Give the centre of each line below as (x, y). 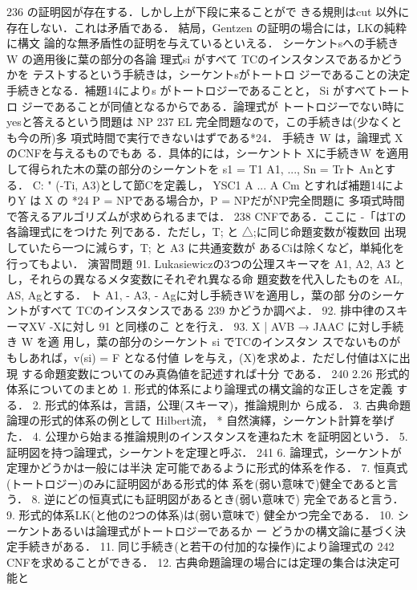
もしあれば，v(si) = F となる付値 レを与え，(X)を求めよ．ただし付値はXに (203, 358)
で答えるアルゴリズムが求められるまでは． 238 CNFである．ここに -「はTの (206, 216)
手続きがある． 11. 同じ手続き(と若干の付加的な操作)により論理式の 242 (206, 546)
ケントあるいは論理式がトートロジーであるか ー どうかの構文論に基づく (206, 530)
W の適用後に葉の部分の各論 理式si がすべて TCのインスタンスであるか (194, 58)
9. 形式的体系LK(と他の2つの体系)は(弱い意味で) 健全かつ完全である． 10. (200, 515)
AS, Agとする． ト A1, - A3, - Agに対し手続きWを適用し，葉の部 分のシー (200, 294)
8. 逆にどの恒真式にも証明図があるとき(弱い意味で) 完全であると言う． (218, 499)
